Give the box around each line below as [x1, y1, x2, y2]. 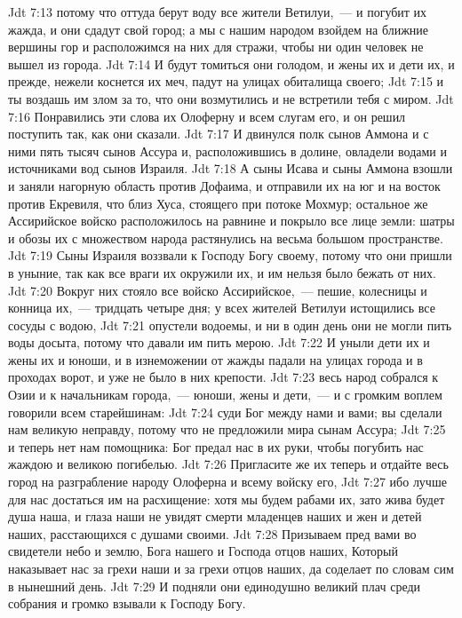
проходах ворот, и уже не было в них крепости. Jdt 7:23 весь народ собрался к [8, 368, 439, 386]
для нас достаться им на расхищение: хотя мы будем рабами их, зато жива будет [8, 489, 445, 508]
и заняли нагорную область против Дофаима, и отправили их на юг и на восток [8, 176, 441, 194]
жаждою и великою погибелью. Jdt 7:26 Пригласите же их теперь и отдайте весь [8, 455, 449, 473]
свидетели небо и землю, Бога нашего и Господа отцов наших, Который [8, 542, 398, 560]
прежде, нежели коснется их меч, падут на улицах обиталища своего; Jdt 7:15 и [8, 72, 444, 91]
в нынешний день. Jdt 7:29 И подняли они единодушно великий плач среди [8, 576, 421, 595]
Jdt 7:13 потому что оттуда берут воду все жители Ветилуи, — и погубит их [8, 3, 427, 20]
